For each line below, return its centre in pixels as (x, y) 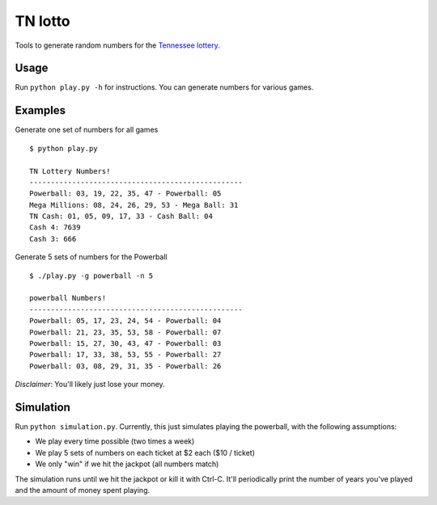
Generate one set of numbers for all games (87, 130)
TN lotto (42, 21)
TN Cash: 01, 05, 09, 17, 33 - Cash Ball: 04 (121, 217)
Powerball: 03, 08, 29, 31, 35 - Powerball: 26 (125, 366)
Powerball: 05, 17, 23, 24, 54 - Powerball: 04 (125, 321)
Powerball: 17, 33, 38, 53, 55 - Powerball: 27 (125, 355)
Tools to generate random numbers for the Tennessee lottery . (117, 45)
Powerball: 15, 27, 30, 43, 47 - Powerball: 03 (125, 343)
